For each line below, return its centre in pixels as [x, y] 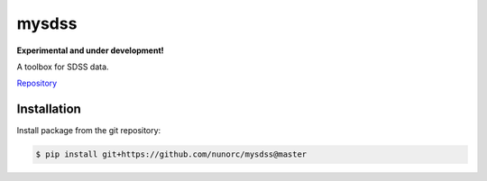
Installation [49, 109]
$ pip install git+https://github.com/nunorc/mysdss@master [171, 154]
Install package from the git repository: [89, 131]
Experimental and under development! [90, 50]
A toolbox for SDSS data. [63, 67]
